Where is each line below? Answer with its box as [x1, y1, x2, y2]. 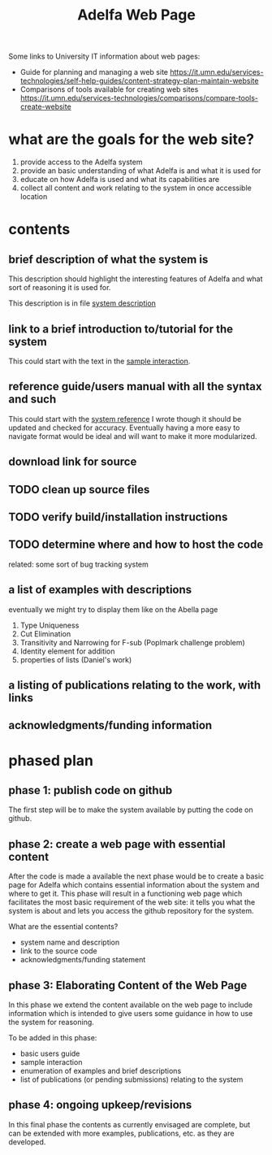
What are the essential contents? [8, 922, 119, 931]
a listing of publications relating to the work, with [8, 678, 261, 692]
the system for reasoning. [8, 1017, 95, 1027]
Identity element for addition [19, 646, 115, 656]
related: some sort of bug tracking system [8, 559, 149, 569]
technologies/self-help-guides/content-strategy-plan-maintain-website [19, 76, 259, 86]
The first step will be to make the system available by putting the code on [8, 805, 253, 814]
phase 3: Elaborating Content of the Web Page [8, 978, 248, 992]
